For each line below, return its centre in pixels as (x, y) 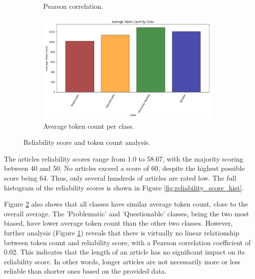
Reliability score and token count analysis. (87, 142)
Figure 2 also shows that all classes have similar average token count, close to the (126, 204)
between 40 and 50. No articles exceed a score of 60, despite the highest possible (124, 168)
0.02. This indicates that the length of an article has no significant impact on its (125, 252)
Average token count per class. (89, 126)
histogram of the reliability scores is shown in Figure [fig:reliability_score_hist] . (124, 187)
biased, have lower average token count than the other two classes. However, (118, 223)
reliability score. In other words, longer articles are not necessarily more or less (122, 261)
